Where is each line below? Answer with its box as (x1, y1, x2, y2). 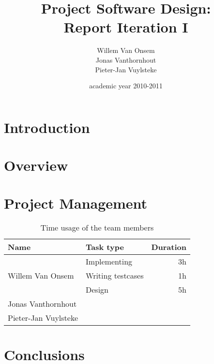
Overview (4, 155, 68, 175)
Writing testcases (86, 270, 144, 281)
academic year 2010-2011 (89, 81, 163, 91)
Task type (86, 241, 124, 253)
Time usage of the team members (40, 222, 154, 233)
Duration (151, 241, 186, 253)
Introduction (4, 117, 90, 137)
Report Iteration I (63, 17, 188, 37)
